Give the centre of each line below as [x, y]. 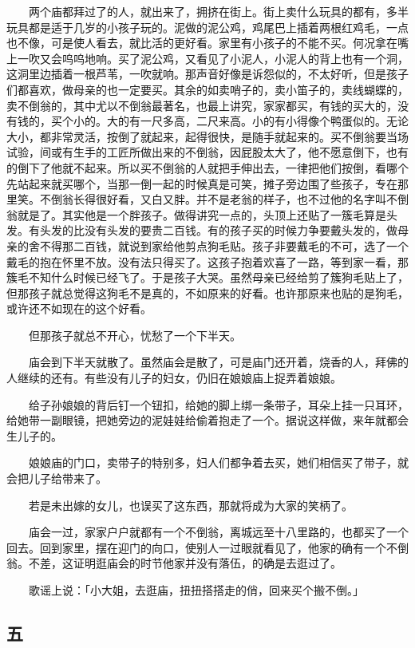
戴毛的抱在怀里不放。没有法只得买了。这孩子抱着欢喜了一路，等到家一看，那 [207, 261]
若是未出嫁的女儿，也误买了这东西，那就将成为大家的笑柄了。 [190, 505]
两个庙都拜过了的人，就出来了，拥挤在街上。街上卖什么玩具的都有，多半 [218, 11]
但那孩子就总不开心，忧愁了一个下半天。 [134, 335]
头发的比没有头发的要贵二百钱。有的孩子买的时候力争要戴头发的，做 [218, 230]
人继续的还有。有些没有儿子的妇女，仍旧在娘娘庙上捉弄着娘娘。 [174, 378]
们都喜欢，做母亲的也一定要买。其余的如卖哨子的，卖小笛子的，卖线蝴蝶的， [207, 89]
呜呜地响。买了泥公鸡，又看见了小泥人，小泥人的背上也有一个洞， [235, 58]
